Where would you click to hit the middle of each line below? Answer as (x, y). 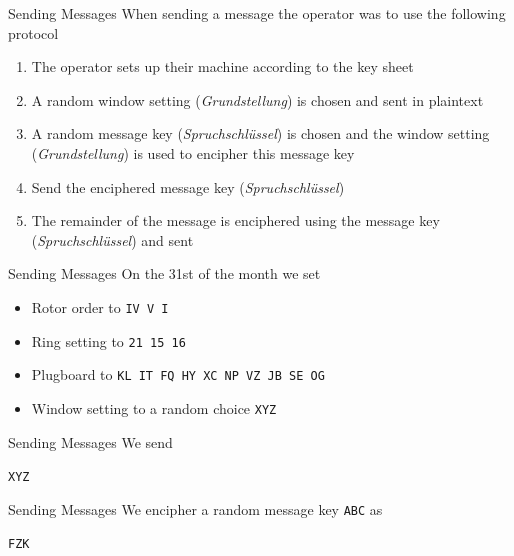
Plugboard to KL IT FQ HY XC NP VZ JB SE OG (178, 374)
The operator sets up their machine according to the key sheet (222, 66)
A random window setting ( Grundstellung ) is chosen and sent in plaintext (257, 99)
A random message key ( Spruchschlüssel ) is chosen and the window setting (260, 133)
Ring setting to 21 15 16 (108, 340)
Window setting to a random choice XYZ (154, 407)
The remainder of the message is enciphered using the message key (235, 220)
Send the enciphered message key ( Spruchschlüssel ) (188, 186)
